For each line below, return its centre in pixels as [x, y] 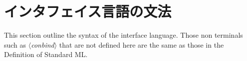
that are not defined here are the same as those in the [141, 44]
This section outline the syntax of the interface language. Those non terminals [123, 35]
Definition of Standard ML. [46, 54]
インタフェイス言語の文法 [88, 11]
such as [15, 44]
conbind [43, 44]
